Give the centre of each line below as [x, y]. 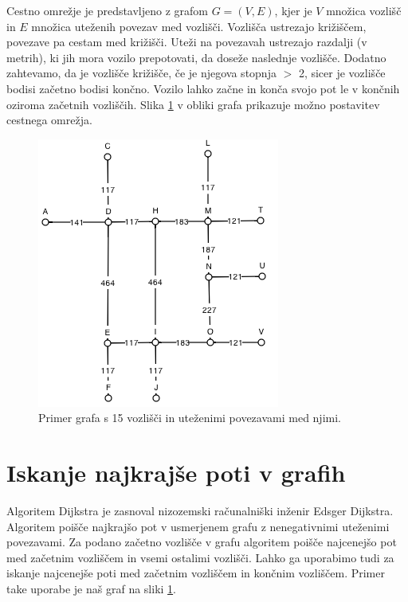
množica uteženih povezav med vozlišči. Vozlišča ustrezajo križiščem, [199, 26]
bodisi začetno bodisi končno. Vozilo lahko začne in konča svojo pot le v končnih [203, 88]
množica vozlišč [364, 10]
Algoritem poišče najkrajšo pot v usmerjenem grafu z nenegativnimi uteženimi [198, 526]
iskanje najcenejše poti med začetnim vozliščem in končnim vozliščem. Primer [196, 573]
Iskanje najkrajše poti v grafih [176, 473]
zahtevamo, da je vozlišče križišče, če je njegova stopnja [141, 73]
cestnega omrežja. [49, 120]
